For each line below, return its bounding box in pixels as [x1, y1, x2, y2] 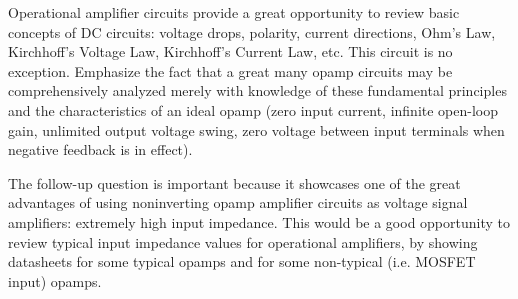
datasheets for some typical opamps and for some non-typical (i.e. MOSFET [8, 251, 476, 272]
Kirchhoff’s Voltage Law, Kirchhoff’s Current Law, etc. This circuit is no [8, 41, 453, 62]
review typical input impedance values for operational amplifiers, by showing [8, 231, 478, 252]
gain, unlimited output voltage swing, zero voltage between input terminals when [8, 119, 505, 140]
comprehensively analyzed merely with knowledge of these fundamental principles [8, 80, 507, 101]
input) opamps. [8, 270, 102, 291]
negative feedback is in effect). [8, 139, 193, 160]
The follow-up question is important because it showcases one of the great [8, 172, 461, 193]
